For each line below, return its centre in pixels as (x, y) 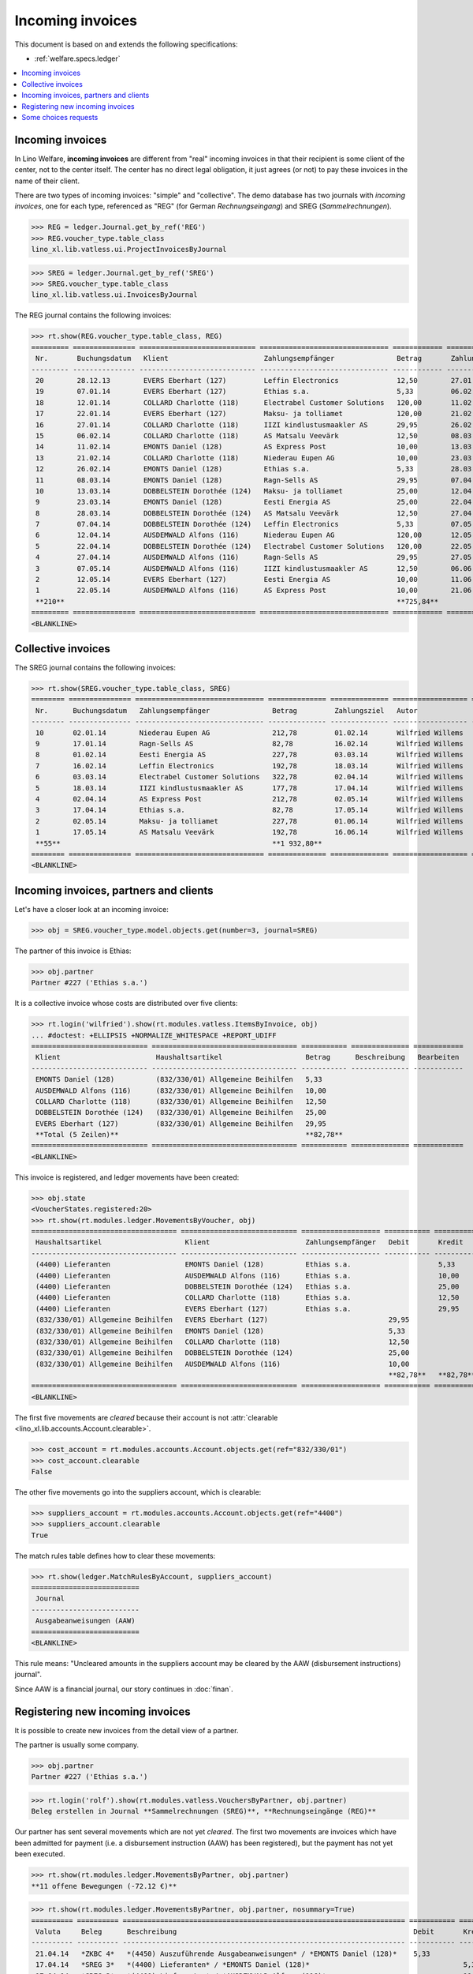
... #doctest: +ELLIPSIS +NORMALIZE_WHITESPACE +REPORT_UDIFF (154, 1035)
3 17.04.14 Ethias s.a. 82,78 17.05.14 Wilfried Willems (250, 810)
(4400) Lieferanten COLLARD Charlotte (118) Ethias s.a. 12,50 (248, 1298)
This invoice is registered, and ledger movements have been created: (127, 1177)
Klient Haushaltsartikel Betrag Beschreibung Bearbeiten (248, 1057)
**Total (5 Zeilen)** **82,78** (189, 1135)
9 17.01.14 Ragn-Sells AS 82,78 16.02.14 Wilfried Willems (250, 744)
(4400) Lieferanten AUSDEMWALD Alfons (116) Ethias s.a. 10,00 (248, 1276)
